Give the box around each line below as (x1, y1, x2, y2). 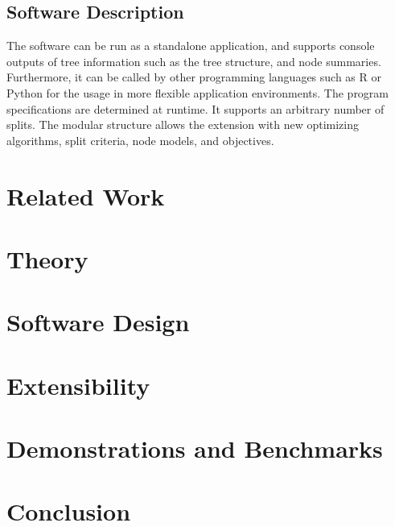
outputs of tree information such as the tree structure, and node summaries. (6, 52, 381, 69)
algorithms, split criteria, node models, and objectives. (6, 131, 274, 148)
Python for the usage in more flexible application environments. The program (6, 84, 389, 101)
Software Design (6, 305, 190, 338)
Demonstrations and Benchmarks (6, 432, 383, 465)
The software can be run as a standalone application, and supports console (6, 37, 375, 54)
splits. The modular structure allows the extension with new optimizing (6, 116, 360, 133)
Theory (6, 242, 88, 275)
